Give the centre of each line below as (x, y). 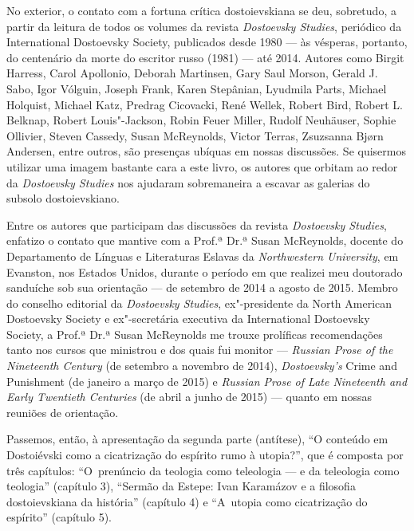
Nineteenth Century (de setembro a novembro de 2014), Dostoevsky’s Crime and (202, 366)
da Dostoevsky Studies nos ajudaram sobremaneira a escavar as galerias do (188, 182)
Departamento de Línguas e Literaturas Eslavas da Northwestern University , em (203, 256)
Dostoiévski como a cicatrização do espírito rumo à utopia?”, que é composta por (205, 455)
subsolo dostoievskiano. (63, 198)
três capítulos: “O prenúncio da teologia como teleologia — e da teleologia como (203, 470)
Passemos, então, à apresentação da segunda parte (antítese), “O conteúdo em (197, 439)
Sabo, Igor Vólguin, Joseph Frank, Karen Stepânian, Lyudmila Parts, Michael (197, 88)
